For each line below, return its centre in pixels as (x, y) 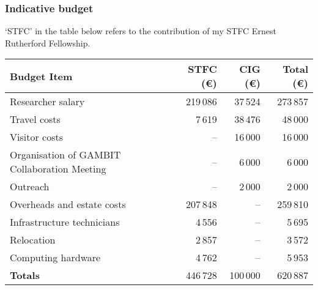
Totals (25, 275)
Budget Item (41, 76)
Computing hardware (55, 258)
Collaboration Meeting (58, 169)
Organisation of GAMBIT (65, 155)
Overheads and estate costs (68, 204)
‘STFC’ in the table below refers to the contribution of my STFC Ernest (141, 31)
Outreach (30, 187)
